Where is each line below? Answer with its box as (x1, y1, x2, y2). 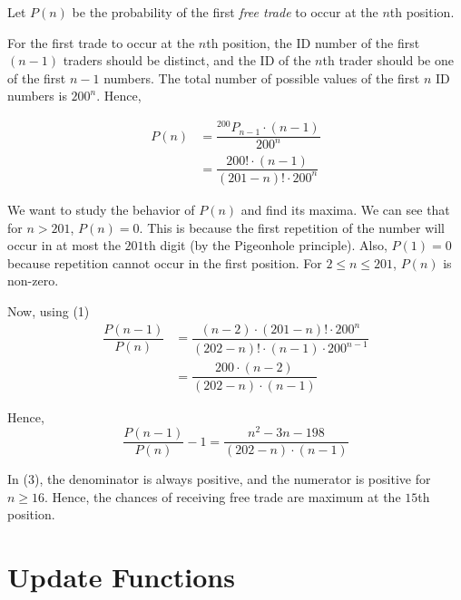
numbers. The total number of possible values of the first (103, 68, 420, 87)
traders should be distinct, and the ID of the (63, 51, 311, 70)
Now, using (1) (7, 301, 90, 320)
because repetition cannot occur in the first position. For (7, 253, 322, 272)
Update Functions (7, 558, 235, 595)
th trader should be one (322, 51, 454, 70)
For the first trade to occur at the (7, 33, 195, 52)
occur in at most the (7, 236, 121, 255)
